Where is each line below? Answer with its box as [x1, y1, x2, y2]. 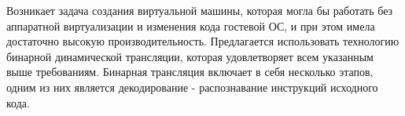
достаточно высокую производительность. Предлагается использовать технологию [6, 33, 399, 49]
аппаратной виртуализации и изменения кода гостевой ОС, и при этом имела [6, 17, 375, 34]
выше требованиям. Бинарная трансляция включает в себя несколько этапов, [6, 63, 374, 80]
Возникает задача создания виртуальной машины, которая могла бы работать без [6, 2, 393, 18]
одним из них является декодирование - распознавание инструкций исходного [6, 78, 378, 95]
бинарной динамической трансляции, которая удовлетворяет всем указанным [6, 48, 374, 64]
